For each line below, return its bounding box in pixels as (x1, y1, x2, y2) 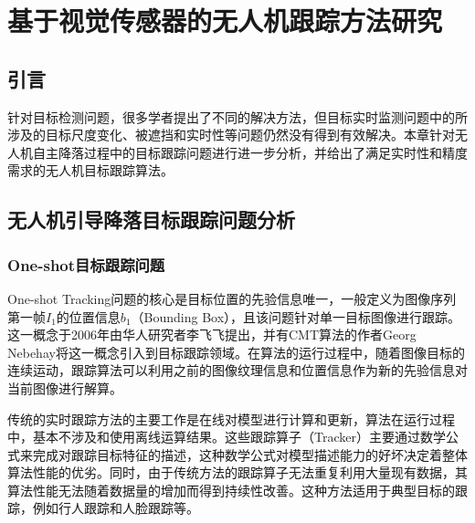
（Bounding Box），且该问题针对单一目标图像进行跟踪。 (131, 307, 461, 326)
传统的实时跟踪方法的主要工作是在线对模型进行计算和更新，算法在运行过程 (7, 409, 455, 428)
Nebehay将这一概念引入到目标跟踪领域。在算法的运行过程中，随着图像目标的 (7, 342, 465, 361)
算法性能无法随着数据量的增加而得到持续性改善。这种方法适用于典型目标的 (7, 480, 455, 499)
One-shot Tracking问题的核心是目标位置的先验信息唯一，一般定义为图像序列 (7, 288, 457, 308)
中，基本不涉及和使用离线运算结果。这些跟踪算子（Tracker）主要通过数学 (7, 427, 446, 446)
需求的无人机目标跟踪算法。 (7, 161, 174, 180)
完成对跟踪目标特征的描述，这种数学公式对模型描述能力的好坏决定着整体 (32, 445, 468, 464)
